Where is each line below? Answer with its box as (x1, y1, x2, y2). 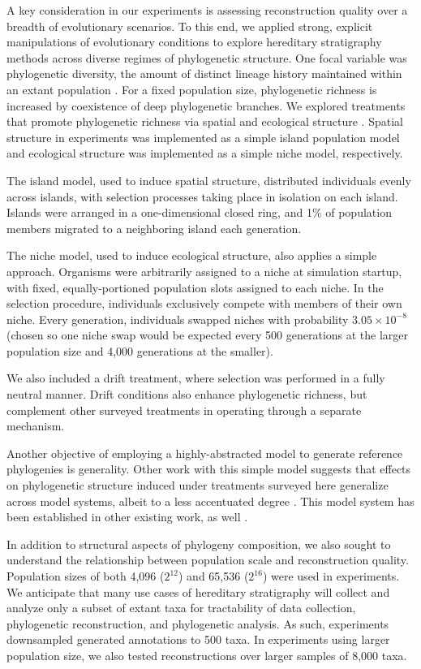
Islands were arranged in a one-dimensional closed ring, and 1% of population (6, 204, 392, 221)
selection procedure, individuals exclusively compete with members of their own (6, 295, 402, 312)
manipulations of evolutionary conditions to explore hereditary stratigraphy (6, 33, 382, 50)
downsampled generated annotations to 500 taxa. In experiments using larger (6, 631, 390, 648)
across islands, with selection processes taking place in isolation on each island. (6, 188, 398, 205)
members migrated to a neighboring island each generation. (6, 219, 302, 236)
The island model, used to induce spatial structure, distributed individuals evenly (6, 171, 411, 188)
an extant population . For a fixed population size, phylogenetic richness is (6, 80, 377, 97)
